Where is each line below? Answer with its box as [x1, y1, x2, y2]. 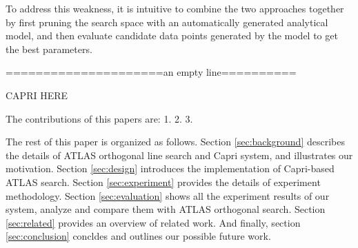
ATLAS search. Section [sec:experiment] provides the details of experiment [6, 174, 321, 189]
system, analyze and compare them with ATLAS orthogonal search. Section [6, 202, 326, 216]
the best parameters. [6, 41, 92, 56]
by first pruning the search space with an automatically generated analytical [6, 14, 328, 29]
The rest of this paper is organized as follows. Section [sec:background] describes [6, 134, 345, 149]
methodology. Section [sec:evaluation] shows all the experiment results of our [6, 188, 330, 203]
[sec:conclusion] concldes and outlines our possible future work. [6, 229, 271, 243]
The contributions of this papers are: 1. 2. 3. [6, 111, 193, 125]
